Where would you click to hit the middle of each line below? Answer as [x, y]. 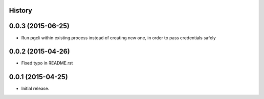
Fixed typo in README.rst [47, 63]
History [21, 10]
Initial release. [35, 89]
